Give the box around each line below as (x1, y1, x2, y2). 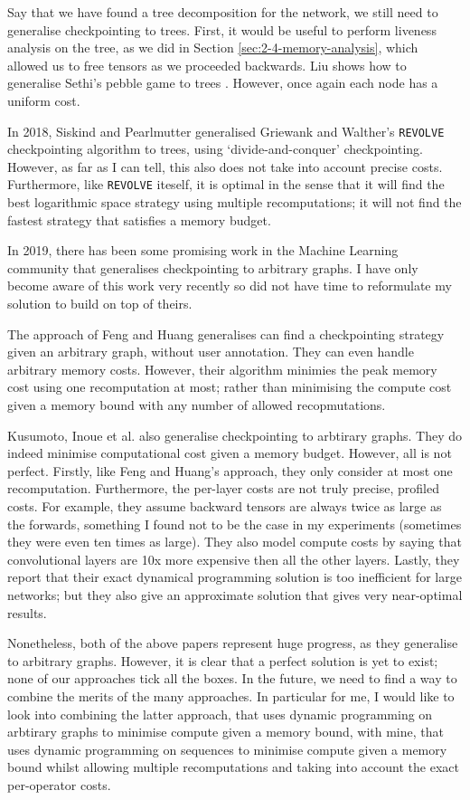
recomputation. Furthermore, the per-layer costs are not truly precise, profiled (7, 479, 440, 498)
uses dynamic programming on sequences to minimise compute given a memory (7, 739, 447, 758)
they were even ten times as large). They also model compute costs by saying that (7, 532, 462, 551)
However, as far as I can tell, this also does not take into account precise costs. (7, 157, 443, 176)
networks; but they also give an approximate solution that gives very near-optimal (7, 585, 463, 604)
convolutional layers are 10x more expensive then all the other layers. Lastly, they (7, 549, 460, 568)
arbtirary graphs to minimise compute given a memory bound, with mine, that (7, 722, 444, 741)
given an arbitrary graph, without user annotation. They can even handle (7, 342, 414, 361)
